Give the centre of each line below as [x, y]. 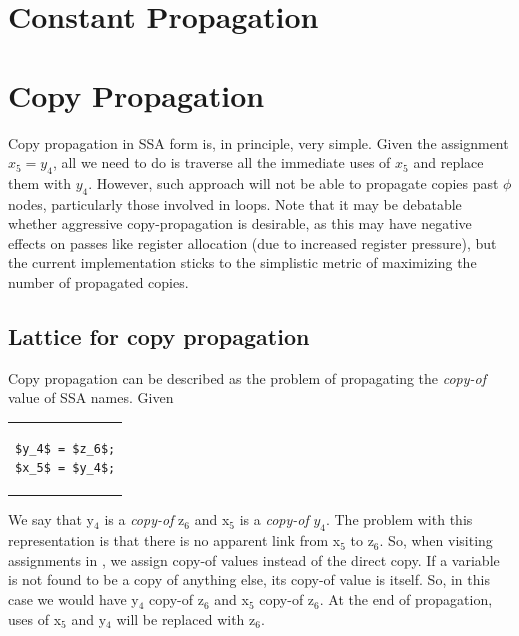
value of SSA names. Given [91, 397]
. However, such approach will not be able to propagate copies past [293, 182]
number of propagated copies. [98, 282]
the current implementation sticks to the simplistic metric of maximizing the [242, 262]
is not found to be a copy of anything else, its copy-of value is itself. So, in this [249, 579]
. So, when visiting [436, 540]
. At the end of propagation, [406, 599]
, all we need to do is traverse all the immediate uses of [221, 162]
